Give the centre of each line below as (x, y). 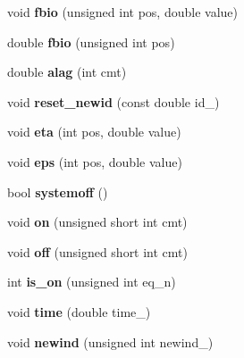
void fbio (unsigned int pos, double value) (122, 12)
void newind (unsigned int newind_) (110, 341)
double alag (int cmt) (67, 72)
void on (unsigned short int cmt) (97, 222)
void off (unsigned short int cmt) (97, 251)
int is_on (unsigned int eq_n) (92, 282)
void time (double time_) (79, 311)
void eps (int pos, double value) (95, 161)
